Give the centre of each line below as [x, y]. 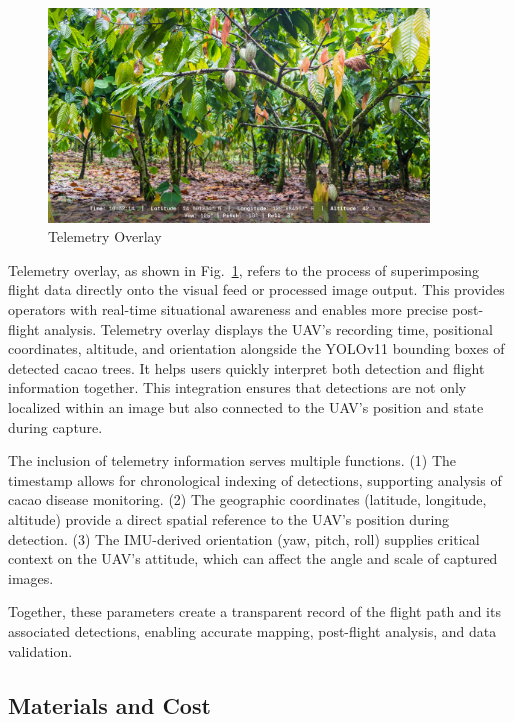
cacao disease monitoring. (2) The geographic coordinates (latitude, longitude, [247, 499]
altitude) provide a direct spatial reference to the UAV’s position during [229, 518]
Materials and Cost [109, 704]
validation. [40, 650]
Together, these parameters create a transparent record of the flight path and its [254, 611]
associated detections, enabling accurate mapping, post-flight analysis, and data [252, 630]
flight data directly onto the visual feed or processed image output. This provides [256, 289]
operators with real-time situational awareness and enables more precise [228, 309]
